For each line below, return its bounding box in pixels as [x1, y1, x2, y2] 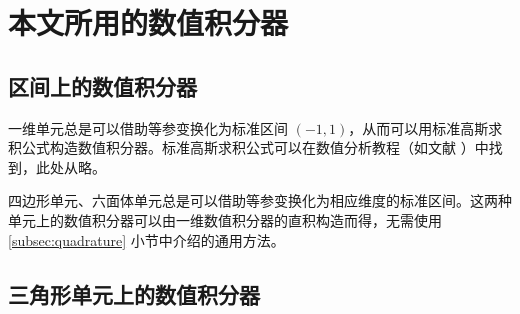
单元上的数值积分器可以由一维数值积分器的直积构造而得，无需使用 [8, 209, 442, 230]
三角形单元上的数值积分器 [8, 278, 260, 309]
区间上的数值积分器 [8, 70, 197, 101]
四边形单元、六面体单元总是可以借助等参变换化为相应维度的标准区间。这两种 [8, 190, 512, 211]
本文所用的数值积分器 [8, 2, 289, 43]
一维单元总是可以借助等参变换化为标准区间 [8, 117, 288, 138]
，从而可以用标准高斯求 [348, 117, 503, 138]
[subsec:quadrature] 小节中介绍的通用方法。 [8, 229, 285, 250]
